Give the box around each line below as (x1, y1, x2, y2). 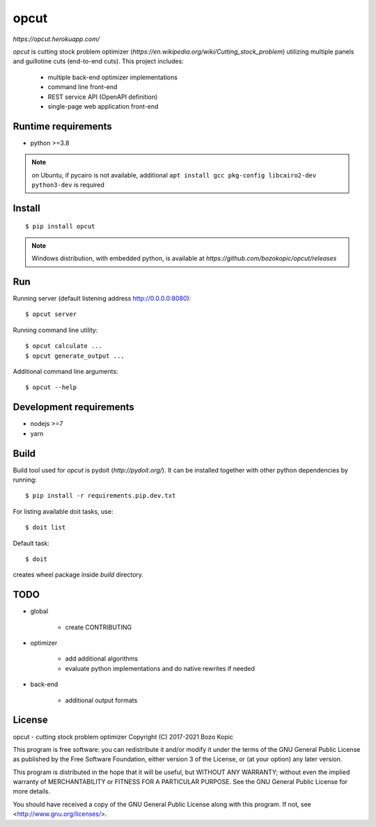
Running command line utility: (13, 326, 98, 334)
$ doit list (25, 523, 66, 532)
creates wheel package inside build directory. (13, 571, 144, 579)
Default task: (13, 539, 50, 547)
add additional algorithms (65, 654, 139, 663)
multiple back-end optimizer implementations (47, 73, 178, 81)
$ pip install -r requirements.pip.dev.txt (25, 491, 176, 500)
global (30, 607, 49, 615)
